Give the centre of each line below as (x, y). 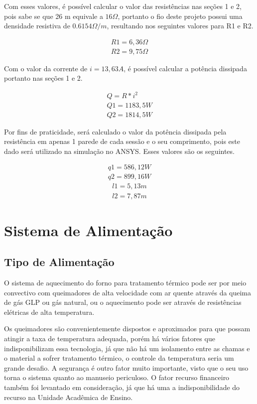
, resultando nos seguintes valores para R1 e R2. (180, 26)
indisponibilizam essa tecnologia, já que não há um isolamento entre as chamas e (127, 348)
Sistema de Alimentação (88, 230)
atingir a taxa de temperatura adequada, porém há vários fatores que (110, 338)
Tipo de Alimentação (59, 262)
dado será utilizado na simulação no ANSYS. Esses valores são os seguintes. (119, 151)
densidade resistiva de (37, 26)
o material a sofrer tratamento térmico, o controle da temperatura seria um (119, 358)
